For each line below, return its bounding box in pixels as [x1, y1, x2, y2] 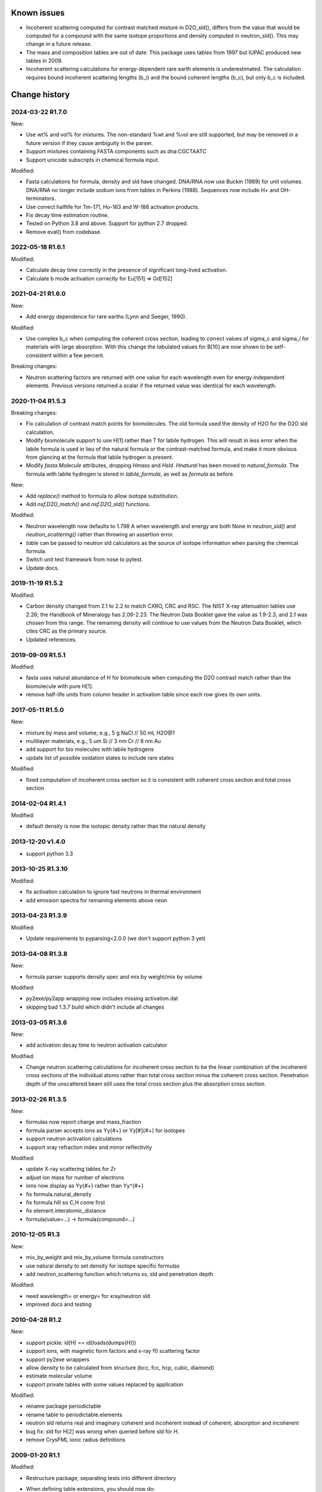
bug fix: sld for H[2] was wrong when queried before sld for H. [26, 1428, 179, 1435]
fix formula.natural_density [26, 1191, 92, 1198]
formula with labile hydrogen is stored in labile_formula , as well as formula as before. [26, 470, 235, 477]
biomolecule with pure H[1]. [26, 682, 94, 689]
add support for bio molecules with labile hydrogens [26, 746, 154, 753]
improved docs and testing [26, 1301, 92, 1308]
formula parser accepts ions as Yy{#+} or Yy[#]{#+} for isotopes [26, 1127, 185, 1134]
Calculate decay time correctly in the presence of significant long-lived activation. [26, 266, 228, 274]
